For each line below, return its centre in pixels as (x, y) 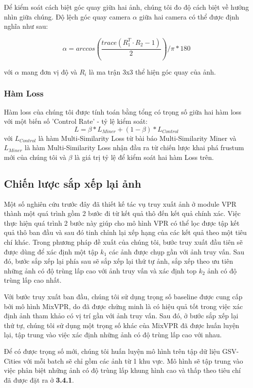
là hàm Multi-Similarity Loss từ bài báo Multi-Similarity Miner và (137, 138)
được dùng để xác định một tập (51, 251)
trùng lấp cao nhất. (33, 280)
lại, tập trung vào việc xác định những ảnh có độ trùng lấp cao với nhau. (113, 335)
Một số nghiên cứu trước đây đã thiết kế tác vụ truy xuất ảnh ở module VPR (120, 204)
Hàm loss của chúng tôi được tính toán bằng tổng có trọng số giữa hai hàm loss (123, 111)
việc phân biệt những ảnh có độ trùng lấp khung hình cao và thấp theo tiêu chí (122, 370)
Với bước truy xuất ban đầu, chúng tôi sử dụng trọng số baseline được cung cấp (123, 297)
